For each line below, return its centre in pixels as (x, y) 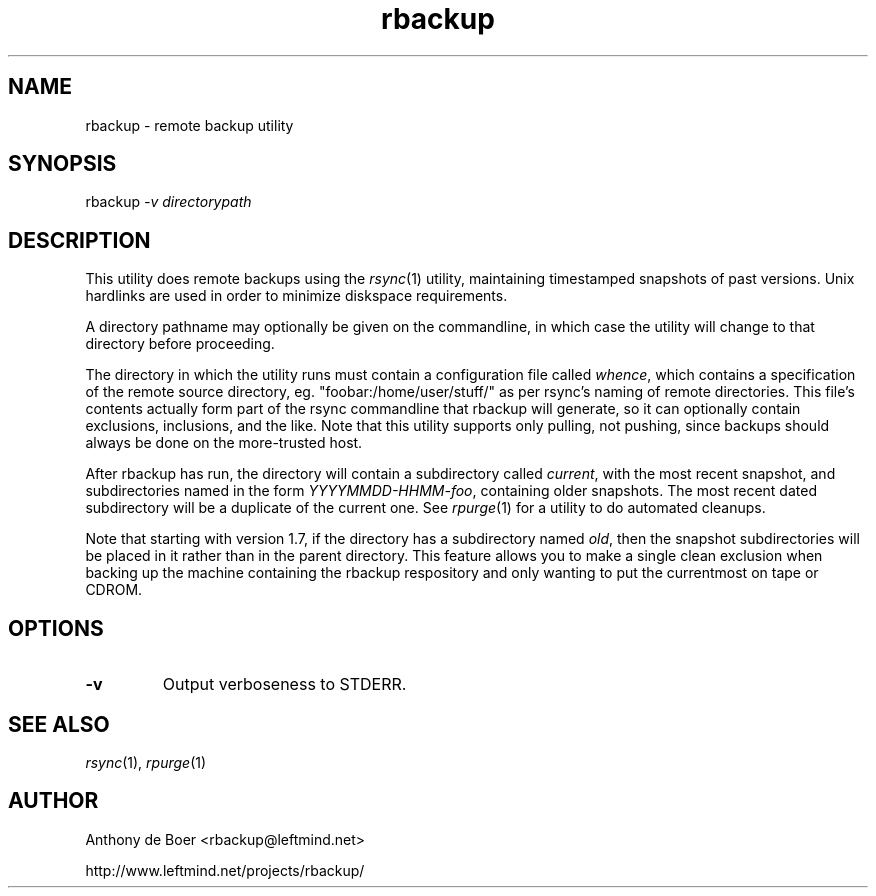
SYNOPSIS (62, 164)
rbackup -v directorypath (168, 202)
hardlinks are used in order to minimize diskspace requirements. (296, 296)
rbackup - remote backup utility (189, 125)
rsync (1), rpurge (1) (146, 762)
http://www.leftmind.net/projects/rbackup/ (225, 870)
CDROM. (114, 590)
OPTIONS (56, 628)
